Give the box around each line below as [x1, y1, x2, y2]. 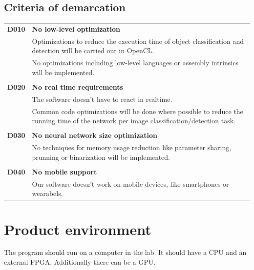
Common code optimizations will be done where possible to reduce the [32, 106, 243, 116]
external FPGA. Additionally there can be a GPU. [4, 257, 156, 267]
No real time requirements [32, 81, 123, 92]
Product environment [4, 219, 151, 239]
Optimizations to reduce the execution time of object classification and [32, 36, 244, 46]
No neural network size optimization [32, 130, 157, 140]
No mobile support [32, 166, 97, 176]
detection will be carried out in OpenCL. [32, 45, 154, 56]
